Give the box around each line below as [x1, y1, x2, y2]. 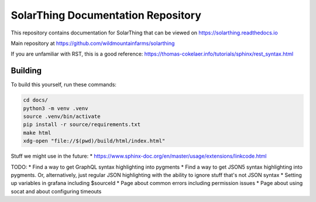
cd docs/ [23, 97, 49, 103]
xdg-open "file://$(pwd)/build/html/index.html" [23, 138, 166, 144]
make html [23, 129, 51, 136]
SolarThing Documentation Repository [11, 9, 201, 22]
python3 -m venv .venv [23, 105, 88, 112]
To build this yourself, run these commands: [11, 81, 117, 88]
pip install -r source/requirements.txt [23, 121, 140, 128]
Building [11, 66, 42, 76]
